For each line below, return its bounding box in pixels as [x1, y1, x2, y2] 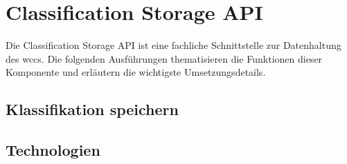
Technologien [6, 139, 100, 161]
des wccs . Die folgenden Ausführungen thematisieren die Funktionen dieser [6, 51, 323, 65]
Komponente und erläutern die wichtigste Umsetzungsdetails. [6, 65, 266, 79]
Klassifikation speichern [6, 99, 179, 120]
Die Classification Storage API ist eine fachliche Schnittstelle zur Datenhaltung [6, 38, 341, 52]
